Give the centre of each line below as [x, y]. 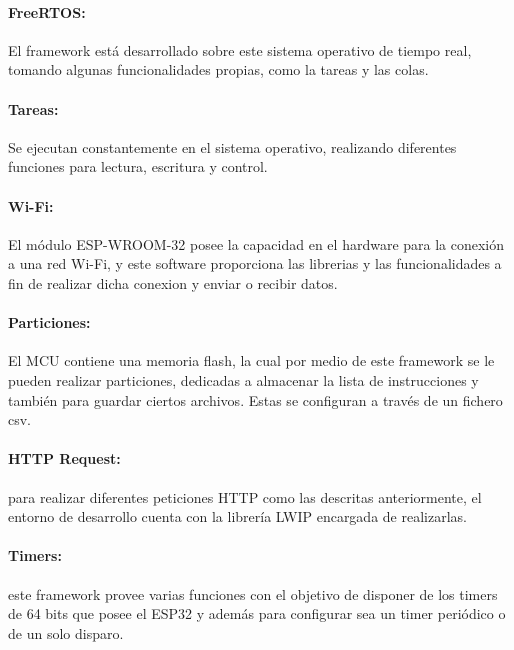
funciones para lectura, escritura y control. [138, 166]
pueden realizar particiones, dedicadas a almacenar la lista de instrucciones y [243, 379]
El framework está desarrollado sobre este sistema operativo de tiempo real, [240, 49]
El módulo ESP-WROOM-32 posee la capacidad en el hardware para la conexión [256, 243]
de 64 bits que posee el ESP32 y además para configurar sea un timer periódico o [257, 613]
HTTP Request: [64, 458]
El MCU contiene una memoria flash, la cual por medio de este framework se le [251, 360]
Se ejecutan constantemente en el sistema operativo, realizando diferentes [232, 146]
